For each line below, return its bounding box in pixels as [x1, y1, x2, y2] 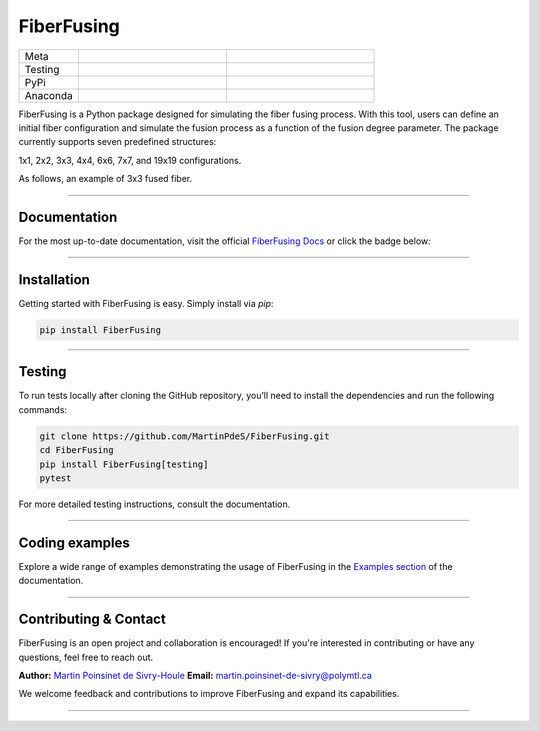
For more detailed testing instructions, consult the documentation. [18, 498, 291, 510]
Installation [18, 271, 90, 288]
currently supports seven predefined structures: [18, 136, 217, 148]
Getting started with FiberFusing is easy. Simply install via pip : [18, 297, 274, 309]
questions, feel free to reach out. [18, 651, 154, 663]
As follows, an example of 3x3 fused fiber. [18, 173, 193, 185]
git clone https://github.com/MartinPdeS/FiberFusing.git [39, 430, 330, 442]
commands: [18, 403, 68, 415]
